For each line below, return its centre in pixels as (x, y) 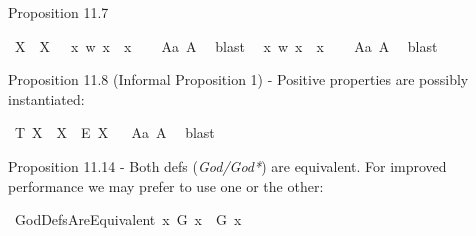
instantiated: (46, 98)
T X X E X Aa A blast (114, 132)
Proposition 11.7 (58, 12)
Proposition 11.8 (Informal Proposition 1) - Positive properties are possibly (238, 79)
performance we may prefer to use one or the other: (166, 185)
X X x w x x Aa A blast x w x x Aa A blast (226, 45)
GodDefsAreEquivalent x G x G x (128, 219)
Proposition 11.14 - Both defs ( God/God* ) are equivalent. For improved (227, 165)
